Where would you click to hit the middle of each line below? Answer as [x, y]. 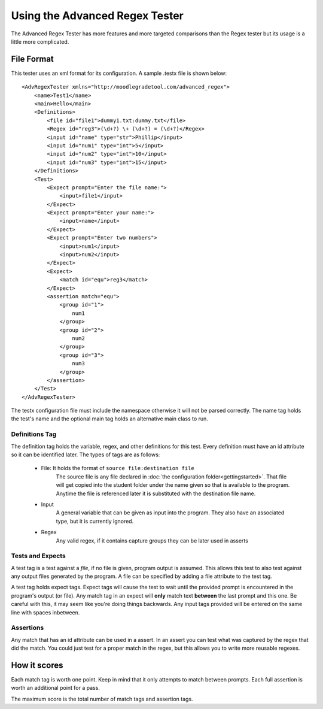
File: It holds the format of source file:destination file [118, 468]
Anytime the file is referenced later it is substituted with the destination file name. [156, 493]
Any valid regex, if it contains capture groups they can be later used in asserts [152, 540]
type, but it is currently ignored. [95, 521]
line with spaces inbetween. [45, 612]
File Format [32, 59]
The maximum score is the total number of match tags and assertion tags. [102, 699]
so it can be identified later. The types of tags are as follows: [86, 455]
